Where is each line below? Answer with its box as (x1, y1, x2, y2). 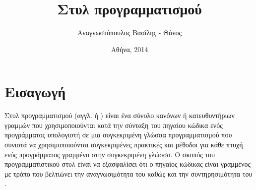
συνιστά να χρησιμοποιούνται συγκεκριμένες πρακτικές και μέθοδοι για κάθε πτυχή (4, 139, 243, 150)
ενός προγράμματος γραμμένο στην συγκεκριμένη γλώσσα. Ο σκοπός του (4, 149, 215, 159)
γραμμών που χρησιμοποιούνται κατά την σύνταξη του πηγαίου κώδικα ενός (4, 120, 223, 130)
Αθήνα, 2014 (111, 44, 148, 54)
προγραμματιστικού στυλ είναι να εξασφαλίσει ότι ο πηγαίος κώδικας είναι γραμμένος (4, 159, 251, 169)
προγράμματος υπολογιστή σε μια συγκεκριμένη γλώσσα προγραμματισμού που (4, 129, 232, 140)
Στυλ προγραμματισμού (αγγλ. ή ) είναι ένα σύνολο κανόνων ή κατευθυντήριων (4, 110, 235, 121)
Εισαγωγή (4, 81, 66, 102)
